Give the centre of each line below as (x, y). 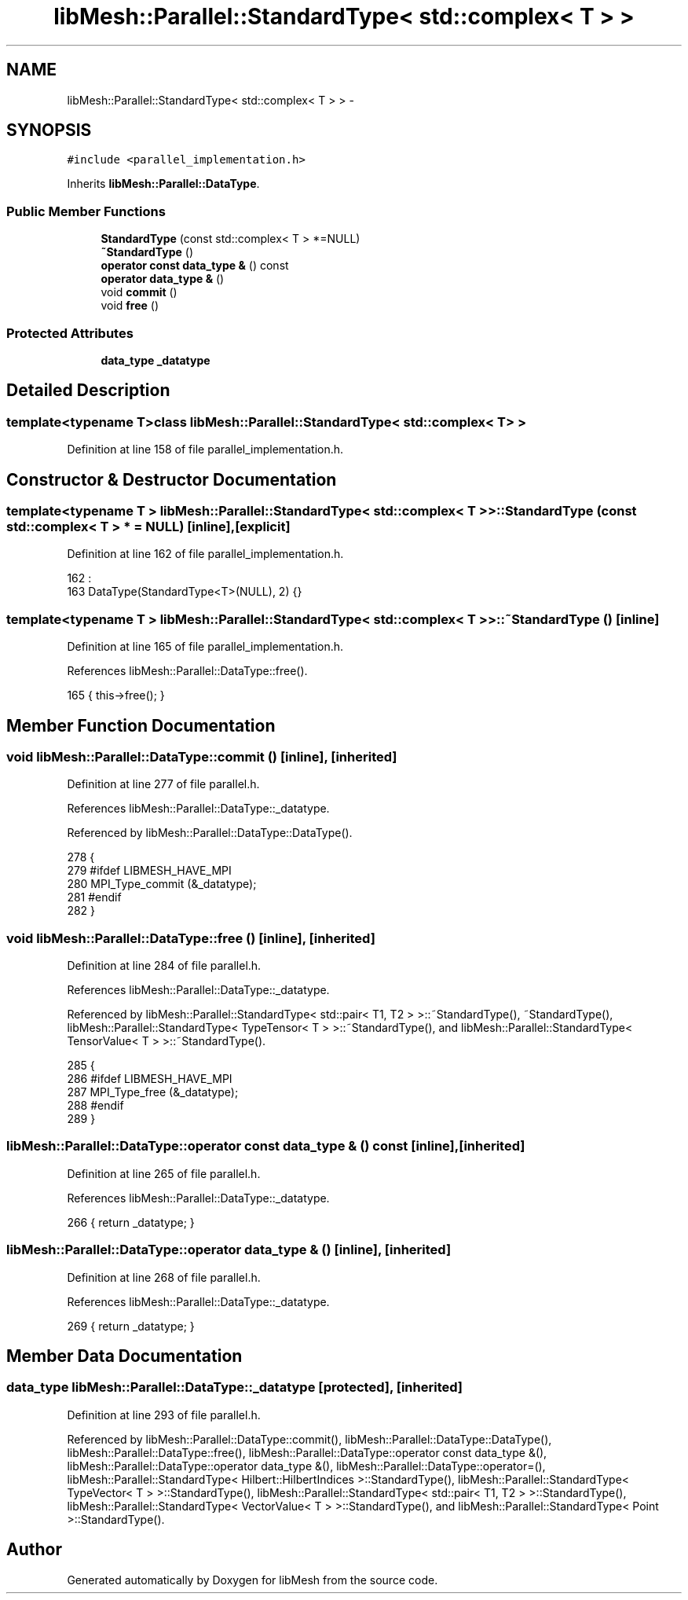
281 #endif (94, 897)
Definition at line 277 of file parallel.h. (163, 784)
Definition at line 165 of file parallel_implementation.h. (205, 647)
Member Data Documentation (124, 1356)
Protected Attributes (70, 333)
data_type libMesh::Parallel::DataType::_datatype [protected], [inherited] (234, 1387)
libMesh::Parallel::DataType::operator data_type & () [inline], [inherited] (229, 1250)
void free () (130, 306)
